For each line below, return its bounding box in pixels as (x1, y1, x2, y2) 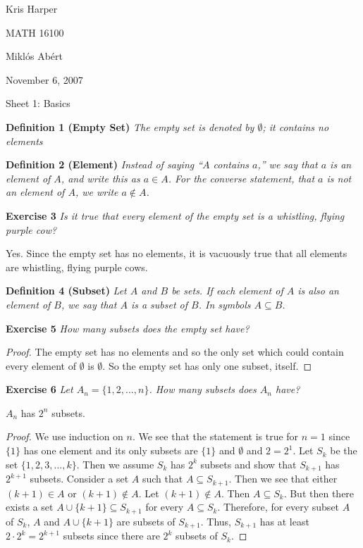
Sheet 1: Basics (6, 96, 70, 111)
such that (142, 471, 183, 486)
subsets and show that (200, 456, 297, 471)
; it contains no (262, 119, 329, 134)
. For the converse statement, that (168, 170, 315, 185)
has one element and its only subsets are (23, 443, 198, 458)
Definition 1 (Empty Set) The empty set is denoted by (6, 119, 254, 134)
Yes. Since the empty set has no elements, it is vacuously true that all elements (6, 246, 347, 261)
